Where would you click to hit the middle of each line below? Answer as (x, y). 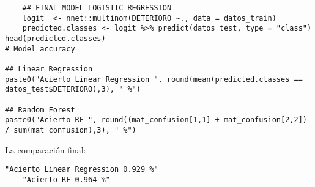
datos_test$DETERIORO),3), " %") (73, 90)
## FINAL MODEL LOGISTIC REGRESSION (97, 8)
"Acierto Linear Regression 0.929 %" (82, 170)
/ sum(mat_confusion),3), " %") (71, 130)
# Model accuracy (40, 49)
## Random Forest (40, 110)
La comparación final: (46, 149)
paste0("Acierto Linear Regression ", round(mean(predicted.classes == (154, 79)
